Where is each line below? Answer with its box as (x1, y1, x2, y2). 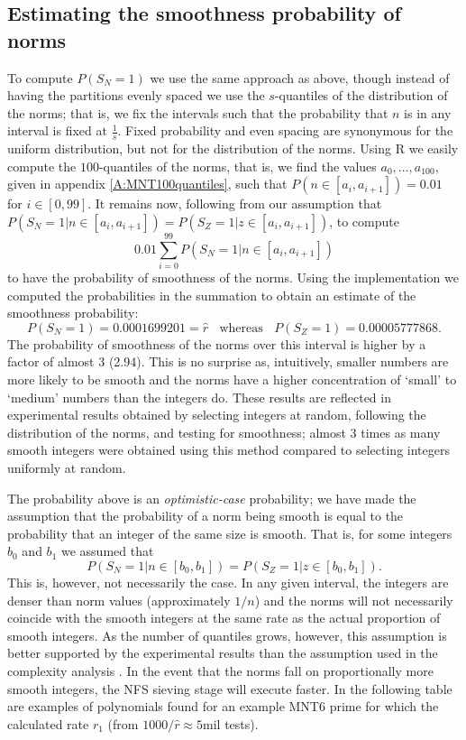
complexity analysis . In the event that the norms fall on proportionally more (7, 661, 434, 680)
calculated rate (7, 714, 89, 733)
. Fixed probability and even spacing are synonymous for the (117, 121, 453, 140)
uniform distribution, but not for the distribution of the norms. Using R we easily (7, 139, 459, 158)
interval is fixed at (7, 121, 107, 140)
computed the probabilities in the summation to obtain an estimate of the (7, 285, 416, 304)
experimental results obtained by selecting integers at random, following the (7, 405, 426, 424)
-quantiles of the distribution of (274, 86, 448, 105)
